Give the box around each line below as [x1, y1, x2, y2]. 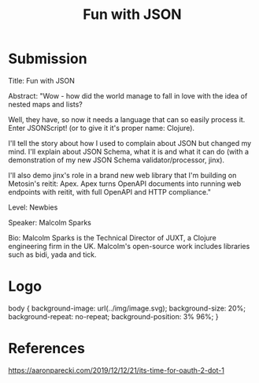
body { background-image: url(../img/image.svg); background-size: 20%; [8, 303, 246, 313]
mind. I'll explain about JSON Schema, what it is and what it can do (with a [8, 147, 250, 156]
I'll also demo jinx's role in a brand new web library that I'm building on [8, 170, 237, 180]
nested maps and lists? [8, 99, 83, 109]
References [8, 340, 85, 358]
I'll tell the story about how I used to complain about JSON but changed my [8, 138, 252, 147]
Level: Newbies [8, 203, 58, 212]
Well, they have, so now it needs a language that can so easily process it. [8, 114, 246, 124]
